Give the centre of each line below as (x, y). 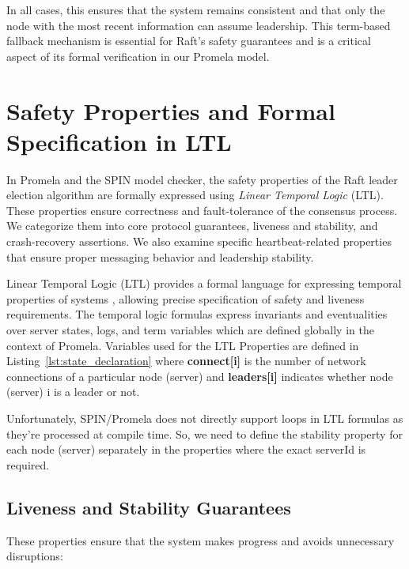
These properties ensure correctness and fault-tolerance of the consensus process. (202, 210)
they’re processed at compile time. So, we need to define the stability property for (204, 433)
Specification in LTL (119, 141)
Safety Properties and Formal (171, 110)
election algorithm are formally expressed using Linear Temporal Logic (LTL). (195, 195)
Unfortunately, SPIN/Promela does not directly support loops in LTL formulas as (205, 418)
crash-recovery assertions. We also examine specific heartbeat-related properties (199, 241)
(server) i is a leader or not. (73, 392)
